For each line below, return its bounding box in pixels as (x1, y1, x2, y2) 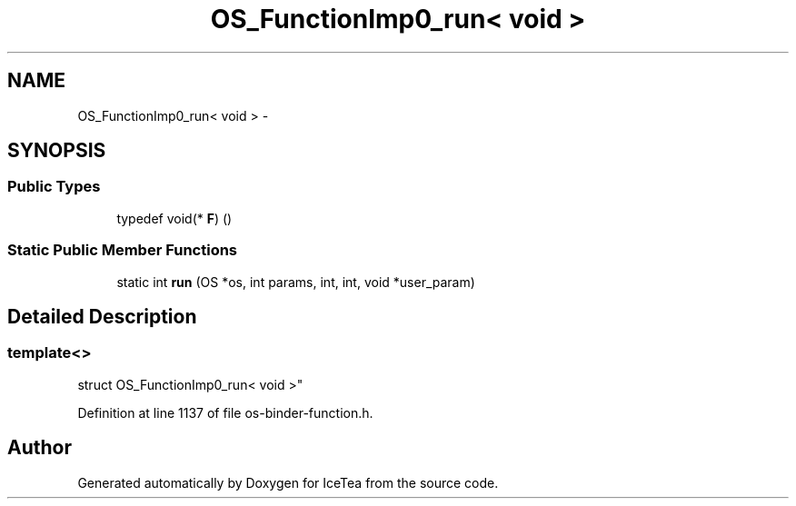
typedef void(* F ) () (116, 210, 233, 226)
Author (7, 436, 72, 460)
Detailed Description (7, 304, 197, 328)
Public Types (7, 177, 101, 196)
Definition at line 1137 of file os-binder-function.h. (77, 404, 373, 421)
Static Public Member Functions (7, 241, 238, 260)
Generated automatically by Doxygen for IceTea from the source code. (77, 474, 499, 491)
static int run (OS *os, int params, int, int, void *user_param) (116, 273, 475, 290)
